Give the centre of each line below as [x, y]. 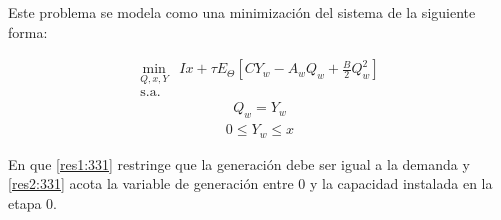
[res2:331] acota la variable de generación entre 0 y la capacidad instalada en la [250, 183]
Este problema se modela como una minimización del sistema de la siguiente [242, 12]
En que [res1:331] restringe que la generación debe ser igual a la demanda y [239, 163]
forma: [28, 31]
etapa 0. [32, 202]
